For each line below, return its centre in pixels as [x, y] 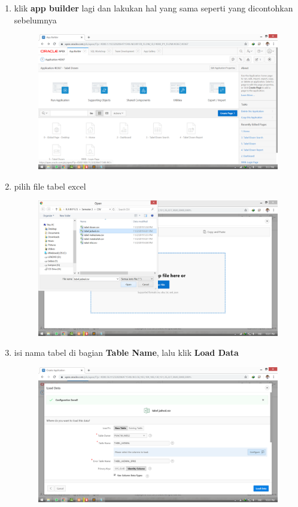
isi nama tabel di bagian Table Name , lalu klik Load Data [126, 352]
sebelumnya [35, 19]
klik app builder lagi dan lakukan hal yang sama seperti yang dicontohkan [153, 8]
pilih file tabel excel [50, 186]
